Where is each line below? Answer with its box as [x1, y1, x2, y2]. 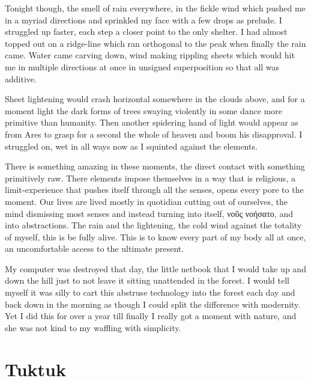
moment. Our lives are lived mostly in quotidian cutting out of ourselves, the [5, 195, 288, 207]
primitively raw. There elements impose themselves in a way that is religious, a [5, 171, 295, 184]
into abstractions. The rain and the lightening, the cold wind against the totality [5, 219, 302, 231]
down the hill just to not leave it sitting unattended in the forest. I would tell [5, 274, 289, 287]
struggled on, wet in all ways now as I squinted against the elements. [5, 139, 258, 152]
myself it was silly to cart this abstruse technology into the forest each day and [5, 286, 295, 299]
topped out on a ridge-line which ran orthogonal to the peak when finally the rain [5, 37, 306, 49]
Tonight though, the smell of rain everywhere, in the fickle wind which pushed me [5, 2, 306, 14]
